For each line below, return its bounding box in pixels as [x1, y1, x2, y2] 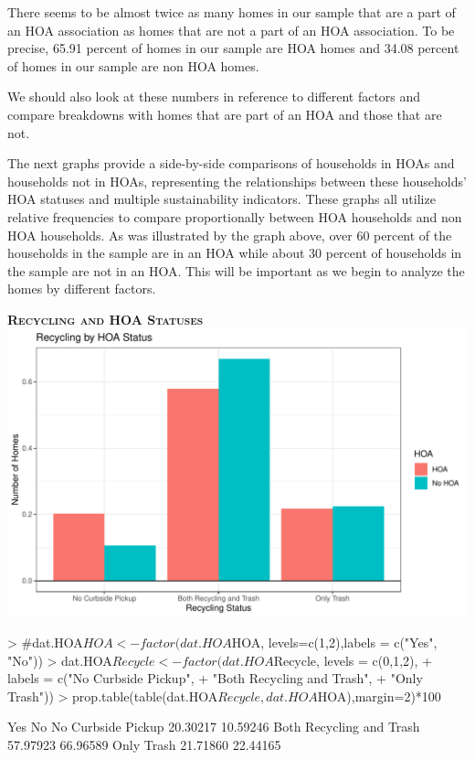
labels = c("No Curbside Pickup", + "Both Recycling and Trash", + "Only [7, 669, 423, 688]
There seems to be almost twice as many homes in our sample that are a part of [7, 3, 456, 21]
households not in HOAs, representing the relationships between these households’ [7, 171, 467, 190]
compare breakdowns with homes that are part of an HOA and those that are [7, 104, 442, 123]
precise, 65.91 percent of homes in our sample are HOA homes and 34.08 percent [7, 38, 459, 58]
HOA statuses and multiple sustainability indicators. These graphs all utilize [7, 189, 436, 209]
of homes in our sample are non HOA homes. [7, 56, 259, 75]
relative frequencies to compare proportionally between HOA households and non [7, 207, 462, 226]
